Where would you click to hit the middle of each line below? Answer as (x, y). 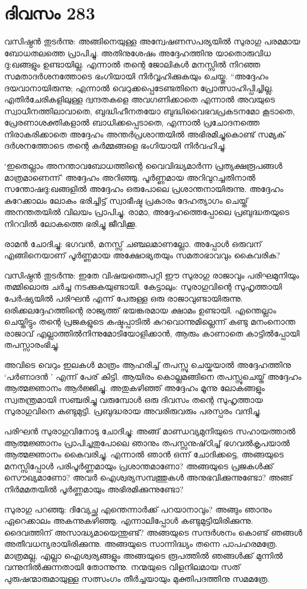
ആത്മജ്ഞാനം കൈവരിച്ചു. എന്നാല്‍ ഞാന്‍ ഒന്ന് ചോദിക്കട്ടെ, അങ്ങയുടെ (144, 454)
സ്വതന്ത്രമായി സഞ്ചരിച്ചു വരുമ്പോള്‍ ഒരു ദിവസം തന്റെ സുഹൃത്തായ (134, 399)
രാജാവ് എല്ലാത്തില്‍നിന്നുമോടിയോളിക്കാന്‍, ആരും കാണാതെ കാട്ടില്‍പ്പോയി (152, 333)
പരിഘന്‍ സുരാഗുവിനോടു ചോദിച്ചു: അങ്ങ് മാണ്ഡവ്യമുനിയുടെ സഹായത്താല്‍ (150, 430)
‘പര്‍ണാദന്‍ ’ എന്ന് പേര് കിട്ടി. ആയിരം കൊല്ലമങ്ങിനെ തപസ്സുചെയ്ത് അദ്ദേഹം (153, 376)
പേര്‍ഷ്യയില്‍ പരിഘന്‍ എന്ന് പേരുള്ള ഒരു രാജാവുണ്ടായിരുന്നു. (124, 298)
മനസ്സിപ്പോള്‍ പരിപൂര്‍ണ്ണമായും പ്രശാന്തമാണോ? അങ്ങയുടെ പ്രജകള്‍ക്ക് (139, 465)
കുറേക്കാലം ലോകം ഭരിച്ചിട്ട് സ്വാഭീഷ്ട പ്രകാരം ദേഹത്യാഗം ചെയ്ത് (126, 200)
